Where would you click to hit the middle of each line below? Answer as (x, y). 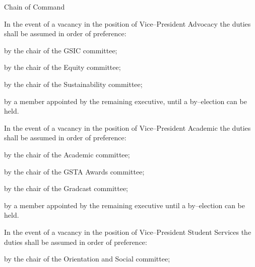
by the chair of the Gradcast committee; (66, 188)
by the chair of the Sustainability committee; (73, 84)
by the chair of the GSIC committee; (61, 50)
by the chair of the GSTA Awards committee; (74, 171)
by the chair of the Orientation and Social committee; (87, 259)
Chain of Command (35, 7)
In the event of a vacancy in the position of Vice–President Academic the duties (127, 127)
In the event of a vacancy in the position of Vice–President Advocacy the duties (127, 23)
